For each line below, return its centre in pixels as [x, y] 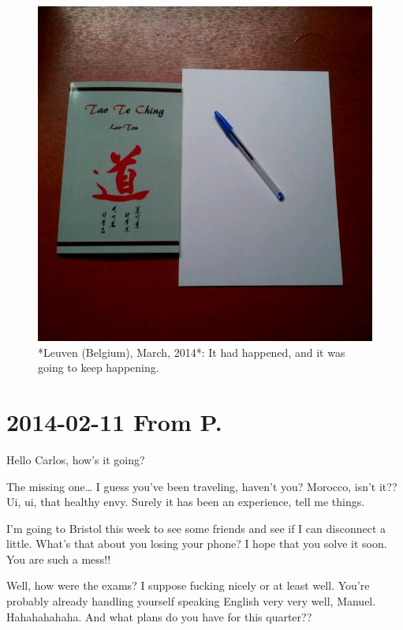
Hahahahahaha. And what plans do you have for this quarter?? [159, 616]
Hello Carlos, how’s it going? [76, 459]
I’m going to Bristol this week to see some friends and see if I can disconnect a [196, 528]
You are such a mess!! [59, 559]
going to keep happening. [99, 367]
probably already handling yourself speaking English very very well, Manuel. [191, 601]
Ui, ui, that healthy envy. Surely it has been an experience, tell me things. [186, 502]
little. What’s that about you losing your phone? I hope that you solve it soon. [197, 544]
